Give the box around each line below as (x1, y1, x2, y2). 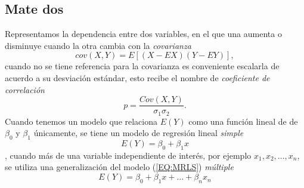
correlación (5, 83, 45, 95)
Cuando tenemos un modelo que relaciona (5, 115, 158, 127)
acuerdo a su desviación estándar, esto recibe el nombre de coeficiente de (5, 71, 270, 84)
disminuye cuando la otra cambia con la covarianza (5, 39, 191, 51)
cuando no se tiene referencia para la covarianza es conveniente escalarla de (5, 60, 280, 72)
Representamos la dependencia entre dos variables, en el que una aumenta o (5, 27, 282, 40)
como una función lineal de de (188, 115, 298, 127)
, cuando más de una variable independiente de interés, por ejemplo (5, 149, 252, 161)
